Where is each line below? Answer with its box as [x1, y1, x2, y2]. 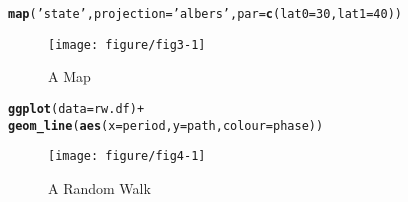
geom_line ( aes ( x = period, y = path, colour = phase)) [8, 118, 324, 133]
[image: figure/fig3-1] [48, 37, 206, 52]
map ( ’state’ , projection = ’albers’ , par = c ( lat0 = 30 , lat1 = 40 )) [8, 7, 402, 21]
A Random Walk [48, 177, 151, 198]
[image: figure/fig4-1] [48, 149, 206, 164]
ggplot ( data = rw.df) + [8, 101, 145, 116]
